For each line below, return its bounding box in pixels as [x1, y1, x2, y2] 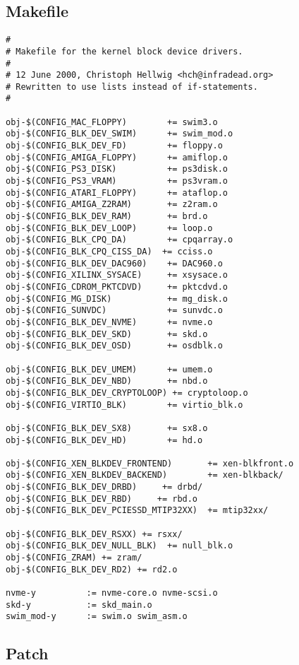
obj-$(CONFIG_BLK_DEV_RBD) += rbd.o [6, 493, 198, 504]
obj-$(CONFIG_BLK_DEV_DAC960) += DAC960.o [6, 258, 223, 269]
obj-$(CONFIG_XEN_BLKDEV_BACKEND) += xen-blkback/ [6, 470, 283, 481]
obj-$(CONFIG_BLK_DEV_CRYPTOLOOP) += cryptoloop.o [6, 387, 248, 398]
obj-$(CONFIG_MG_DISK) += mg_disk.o [6, 293, 228, 304]
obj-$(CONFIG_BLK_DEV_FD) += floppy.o [6, 141, 223, 151]
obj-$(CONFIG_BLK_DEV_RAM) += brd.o [6, 211, 208, 222]
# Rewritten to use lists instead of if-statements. [6, 81, 258, 92]
